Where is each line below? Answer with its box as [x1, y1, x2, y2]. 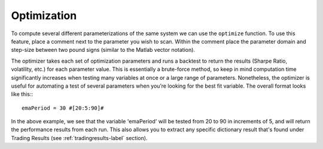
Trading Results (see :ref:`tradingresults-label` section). [11, 134, 148, 141]
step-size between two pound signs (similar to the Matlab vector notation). [11, 46, 196, 54]
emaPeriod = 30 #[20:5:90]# [22, 104, 104, 111]
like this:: [11, 91, 33, 98]
